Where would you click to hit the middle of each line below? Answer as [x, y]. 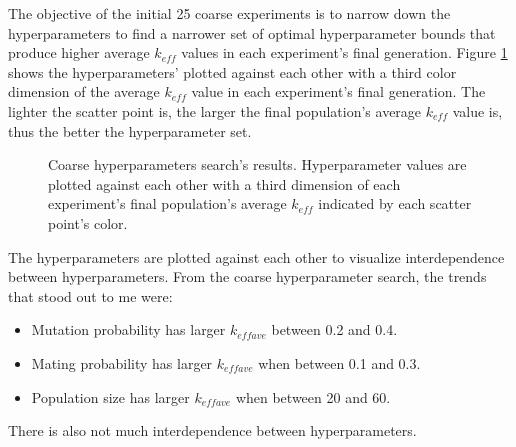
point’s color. [88, 222]
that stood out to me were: [90, 295]
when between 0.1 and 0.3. [339, 362]
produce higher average [79, 52]
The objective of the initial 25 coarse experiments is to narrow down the [229, 13]
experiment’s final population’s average [167, 203]
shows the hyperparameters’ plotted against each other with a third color [232, 71]
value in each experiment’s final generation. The [338, 91]
